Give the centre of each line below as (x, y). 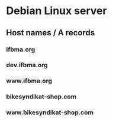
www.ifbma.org (29, 81)
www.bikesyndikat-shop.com (50, 113)
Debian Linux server (57, 11)
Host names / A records (51, 33)
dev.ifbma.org (27, 65)
